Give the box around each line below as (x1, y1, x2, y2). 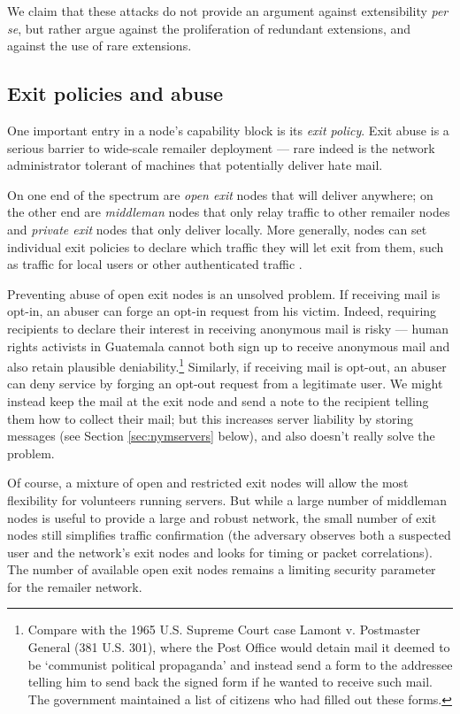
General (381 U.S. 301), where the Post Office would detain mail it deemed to (27, 638, 450, 656)
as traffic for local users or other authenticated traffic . (7, 255, 303, 273)
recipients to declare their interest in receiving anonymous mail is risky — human (7, 319, 449, 337)
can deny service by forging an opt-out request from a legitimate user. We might (7, 374, 443, 393)
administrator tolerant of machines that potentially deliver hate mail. (7, 156, 383, 174)
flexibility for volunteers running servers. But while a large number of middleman (7, 490, 447, 509)
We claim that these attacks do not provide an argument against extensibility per (7, 2, 448, 19)
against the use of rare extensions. (7, 36, 192, 55)
